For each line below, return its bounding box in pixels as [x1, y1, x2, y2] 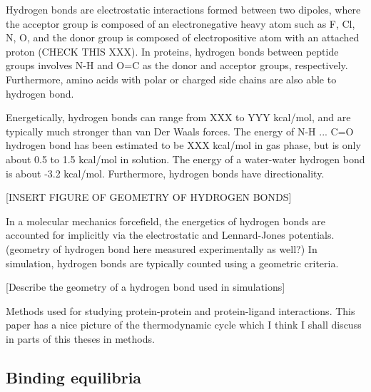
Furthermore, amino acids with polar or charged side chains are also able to [6, 71, 337, 86]
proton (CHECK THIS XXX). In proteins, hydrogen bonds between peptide [6, 43, 339, 58]
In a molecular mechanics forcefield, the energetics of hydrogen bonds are [6, 213, 326, 228]
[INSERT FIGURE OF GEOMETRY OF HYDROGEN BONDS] [6, 190, 292, 205]
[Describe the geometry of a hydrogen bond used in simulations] [6, 279, 285, 294]
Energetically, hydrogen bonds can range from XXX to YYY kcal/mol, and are [6, 110, 351, 125]
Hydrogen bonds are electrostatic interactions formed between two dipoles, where [6, 2, 361, 16]
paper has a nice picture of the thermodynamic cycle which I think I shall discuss [6, 317, 362, 332]
